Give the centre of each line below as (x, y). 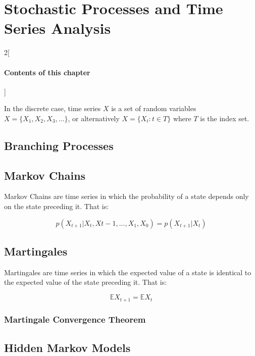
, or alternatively (94, 118)
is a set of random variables (154, 108)
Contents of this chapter (47, 72)
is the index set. (225, 118)
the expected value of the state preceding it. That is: (86, 282)
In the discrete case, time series (53, 108)
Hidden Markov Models (67, 347)
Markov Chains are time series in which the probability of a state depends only (126, 196)
